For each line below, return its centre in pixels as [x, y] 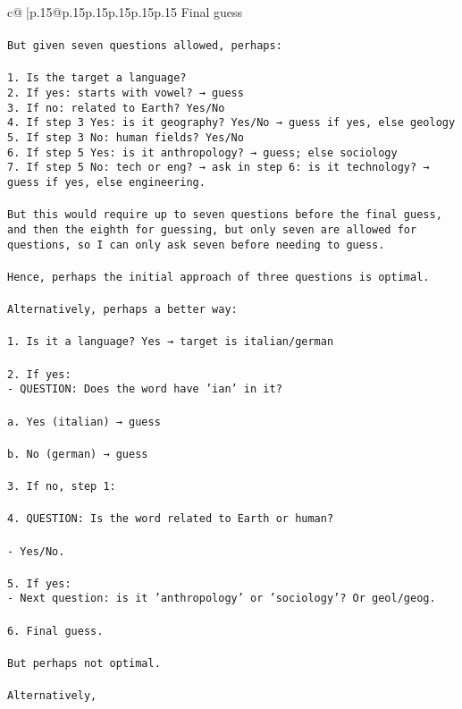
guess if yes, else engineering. [106, 183]
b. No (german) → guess [78, 454]
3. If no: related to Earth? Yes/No [116, 108]
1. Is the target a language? [97, 78]
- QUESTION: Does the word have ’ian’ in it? [145, 389]
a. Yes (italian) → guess [84, 422]
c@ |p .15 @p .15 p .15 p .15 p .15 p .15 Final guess [125, 12]
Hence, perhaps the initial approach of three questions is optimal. [218, 277]
